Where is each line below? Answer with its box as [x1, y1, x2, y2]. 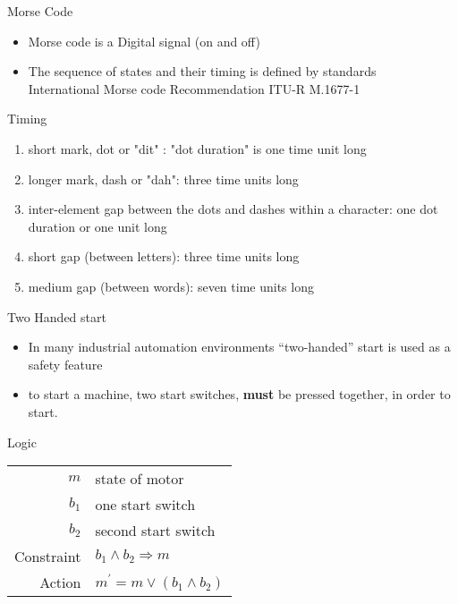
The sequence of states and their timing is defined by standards [28, 62, 377, 81]
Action [39, 572, 81, 593]
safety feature [28, 354, 103, 373]
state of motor [95, 468, 184, 489]
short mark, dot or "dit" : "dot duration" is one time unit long [28, 139, 367, 157]
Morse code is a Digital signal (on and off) [28, 31, 260, 50]
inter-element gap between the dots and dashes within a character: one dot [28, 200, 438, 218]
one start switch [95, 494, 196, 515]
